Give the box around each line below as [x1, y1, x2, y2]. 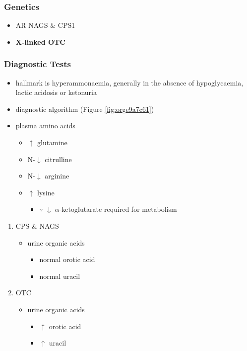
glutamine [37, 137, 67, 147]
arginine [45, 171, 69, 181]
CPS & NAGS [15, 220, 59, 231]
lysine [37, 187, 55, 197]
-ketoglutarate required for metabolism [59, 204, 177, 214]
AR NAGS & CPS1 [15, 20, 75, 30]
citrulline [45, 154, 72, 164]
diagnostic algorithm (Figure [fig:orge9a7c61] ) [15, 103, 154, 114]
